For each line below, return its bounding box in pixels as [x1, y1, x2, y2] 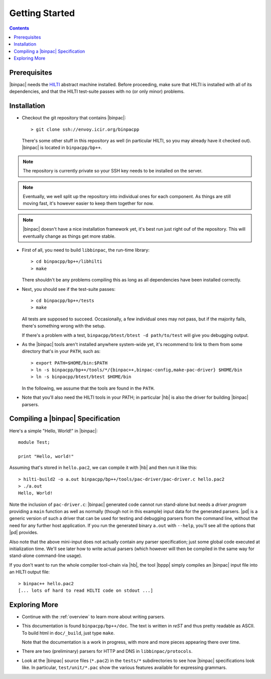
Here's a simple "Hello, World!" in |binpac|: [9, 428, 98, 434]
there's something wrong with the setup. [22, 323, 106, 329]
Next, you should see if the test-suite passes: [22, 286, 115, 292]
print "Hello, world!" [18, 453, 74, 459]
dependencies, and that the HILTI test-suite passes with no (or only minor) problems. [9, 88, 185, 95]
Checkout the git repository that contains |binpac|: [22, 115, 126, 121]
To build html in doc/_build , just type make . [22, 630, 115, 636]
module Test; [18, 439, 50, 445]
